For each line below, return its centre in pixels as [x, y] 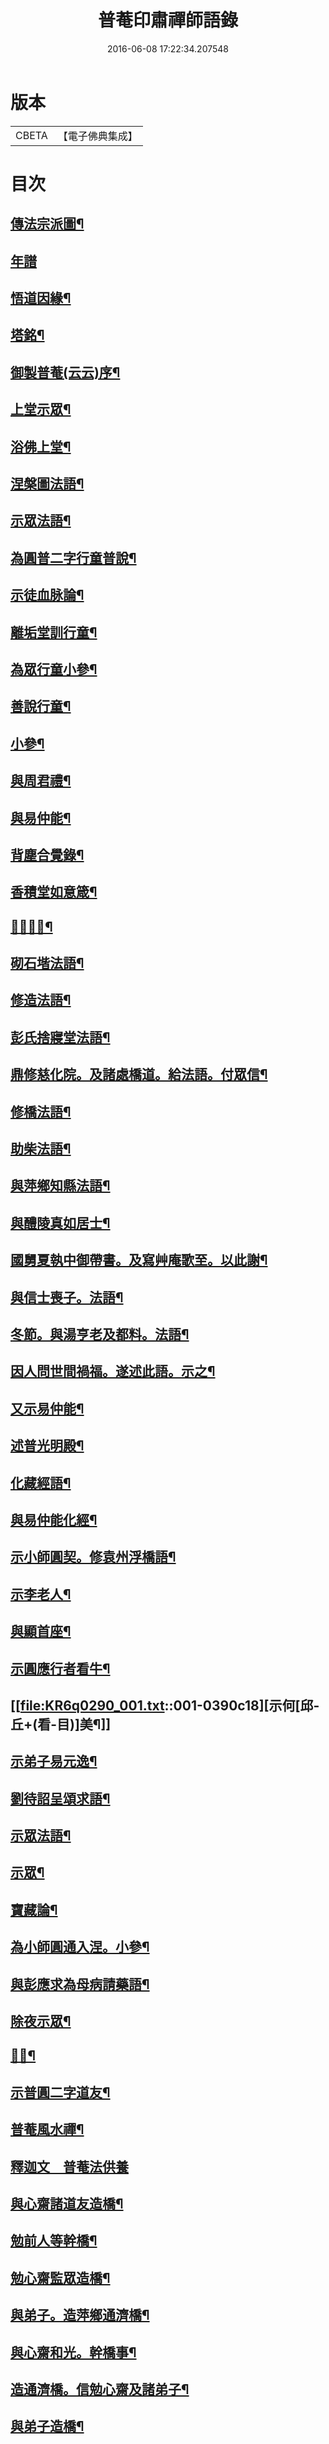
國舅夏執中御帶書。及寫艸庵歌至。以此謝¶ [139, 1260]
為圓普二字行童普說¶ [73, 557]
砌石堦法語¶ [47, 963]
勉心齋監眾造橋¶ [60, 2277]
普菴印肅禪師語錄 [167, 20]
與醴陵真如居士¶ [60, 1222]
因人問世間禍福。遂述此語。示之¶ [113, 1371]
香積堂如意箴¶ [54, 892]
